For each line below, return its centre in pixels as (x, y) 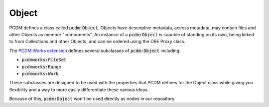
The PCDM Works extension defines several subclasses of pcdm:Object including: (95, 51)
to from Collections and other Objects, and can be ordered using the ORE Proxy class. (97, 42)
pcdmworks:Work (40, 74)
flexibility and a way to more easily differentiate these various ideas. (79, 90)
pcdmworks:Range (42, 67)
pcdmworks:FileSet (44, 60)
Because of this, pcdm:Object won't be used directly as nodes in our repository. (92, 99)
